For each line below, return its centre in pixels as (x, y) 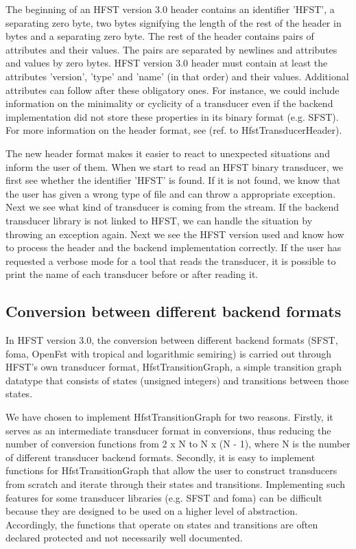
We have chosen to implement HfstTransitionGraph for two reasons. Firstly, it (169, 417)
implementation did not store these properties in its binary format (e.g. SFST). (172, 116)
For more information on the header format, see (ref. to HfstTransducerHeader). (174, 130)
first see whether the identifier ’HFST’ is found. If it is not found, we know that (173, 180)
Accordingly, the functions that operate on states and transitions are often (162, 524)
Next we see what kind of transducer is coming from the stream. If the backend (173, 207)
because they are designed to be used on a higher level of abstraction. (152, 511)
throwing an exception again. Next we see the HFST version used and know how (175, 234)
